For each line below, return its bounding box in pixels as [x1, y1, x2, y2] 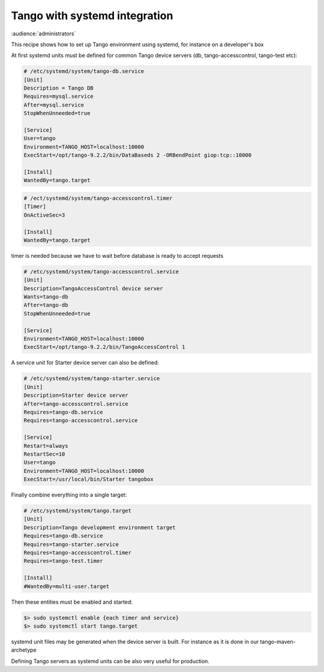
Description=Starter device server [23, 392, 128, 399]
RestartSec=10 [23, 450, 65, 457]
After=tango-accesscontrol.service [23, 400, 128, 407]
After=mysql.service [23, 101, 84, 108]
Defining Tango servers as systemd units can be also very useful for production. [11, 657, 210, 665]
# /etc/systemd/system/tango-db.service [23, 68, 144, 75]
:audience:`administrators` [11, 30, 76, 37]
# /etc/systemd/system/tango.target [23, 507, 132, 514]
